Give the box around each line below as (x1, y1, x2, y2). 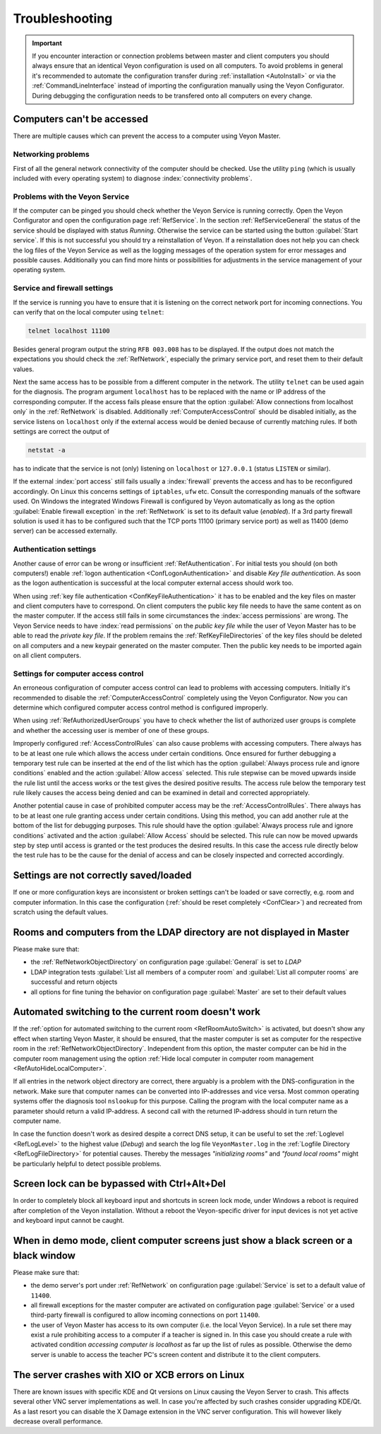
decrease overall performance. (13, 1417, 103, 1426)
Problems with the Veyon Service (13, 192, 130, 201)
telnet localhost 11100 (28, 327, 111, 335)
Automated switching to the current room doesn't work (13, 1006, 261, 1018)
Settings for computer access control (13, 669, 144, 678)
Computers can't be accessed (13, 113, 148, 125)
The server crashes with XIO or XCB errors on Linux (13, 1368, 245, 1381)
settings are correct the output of (13, 428, 110, 436)
